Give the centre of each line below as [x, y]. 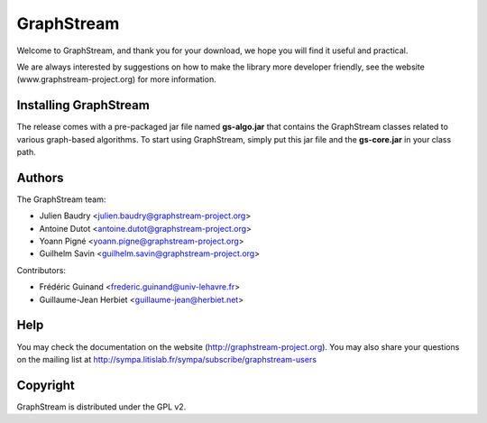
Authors [40, 177]
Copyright [46, 385]
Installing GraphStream [83, 105]
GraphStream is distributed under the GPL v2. [101, 407]
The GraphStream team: [61, 199]
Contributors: [41, 270]
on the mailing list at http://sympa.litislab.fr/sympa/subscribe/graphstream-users [167, 359]
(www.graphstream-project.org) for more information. [116, 79]
